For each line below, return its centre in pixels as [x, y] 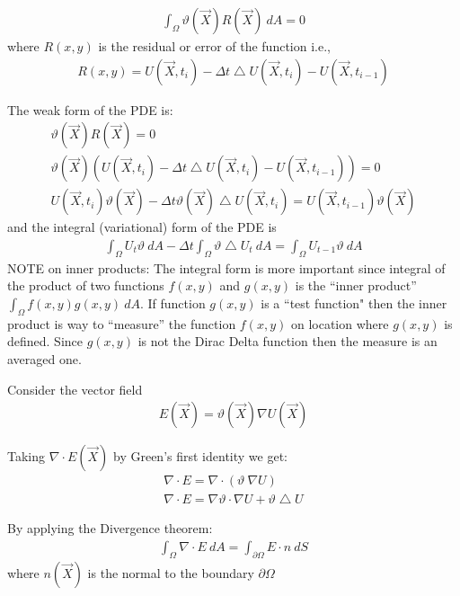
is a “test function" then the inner [354, 302]
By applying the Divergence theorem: [110, 528]
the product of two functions [86, 285]
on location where [340, 323]
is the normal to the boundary [171, 572]
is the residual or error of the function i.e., [214, 46]
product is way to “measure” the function [122, 323]
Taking [27, 456]
